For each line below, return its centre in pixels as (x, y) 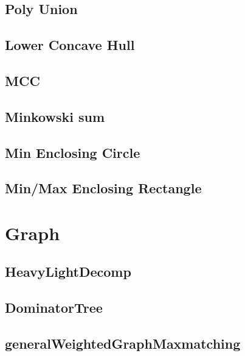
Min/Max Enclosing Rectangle (103, 188)
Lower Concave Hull (70, 45)
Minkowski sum (55, 116)
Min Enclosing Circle (73, 152)
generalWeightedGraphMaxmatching (123, 344)
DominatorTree (54, 308)
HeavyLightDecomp (68, 272)
